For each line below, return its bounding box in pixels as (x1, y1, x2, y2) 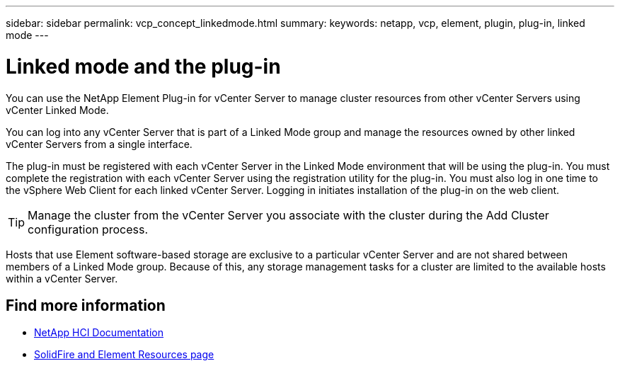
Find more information (6, 296, 166, 314)
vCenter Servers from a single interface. (6, 137, 193, 150)
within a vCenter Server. (6, 272, 118, 285)
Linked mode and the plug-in (6, 54, 281, 79)
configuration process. (28, 222, 149, 236)
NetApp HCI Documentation (34, 326, 163, 339)
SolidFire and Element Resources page (34, 348, 214, 361)
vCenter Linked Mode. (6, 103, 109, 116)
